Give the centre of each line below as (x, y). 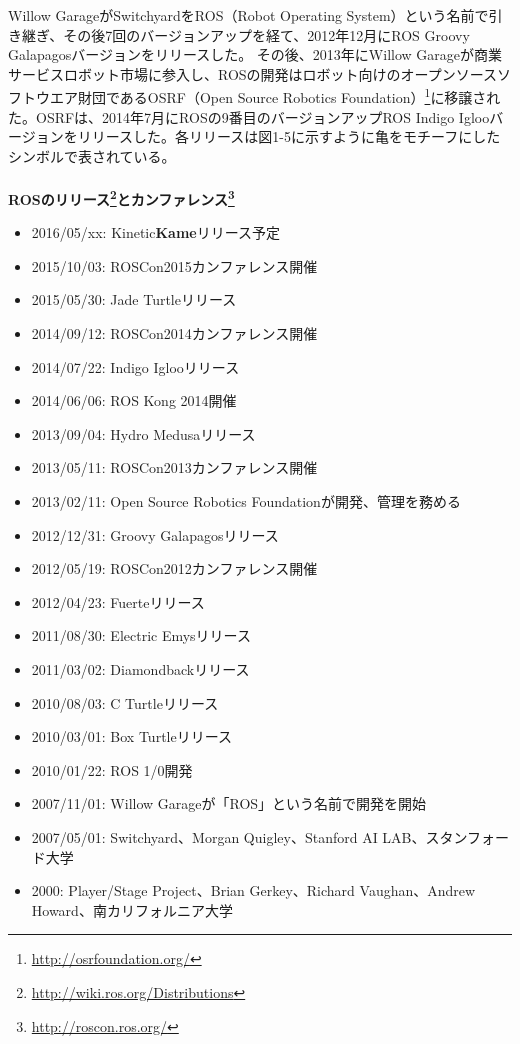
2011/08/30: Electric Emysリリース (141, 635)
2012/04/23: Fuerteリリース (118, 601)
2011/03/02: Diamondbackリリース (140, 668)
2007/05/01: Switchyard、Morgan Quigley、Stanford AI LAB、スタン (249, 836)
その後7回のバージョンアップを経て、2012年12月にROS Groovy (266, 34)
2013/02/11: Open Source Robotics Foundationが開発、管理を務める (246, 501)
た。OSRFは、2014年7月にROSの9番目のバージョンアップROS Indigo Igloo (249, 116)
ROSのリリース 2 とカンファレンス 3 (121, 197)
